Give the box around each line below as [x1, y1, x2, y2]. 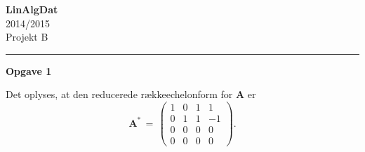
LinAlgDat [6, 2, 58, 16]
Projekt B [6, 29, 48, 44]
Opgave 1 [6, 63, 52, 78]
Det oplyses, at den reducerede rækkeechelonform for [6, 87, 233, 102]
